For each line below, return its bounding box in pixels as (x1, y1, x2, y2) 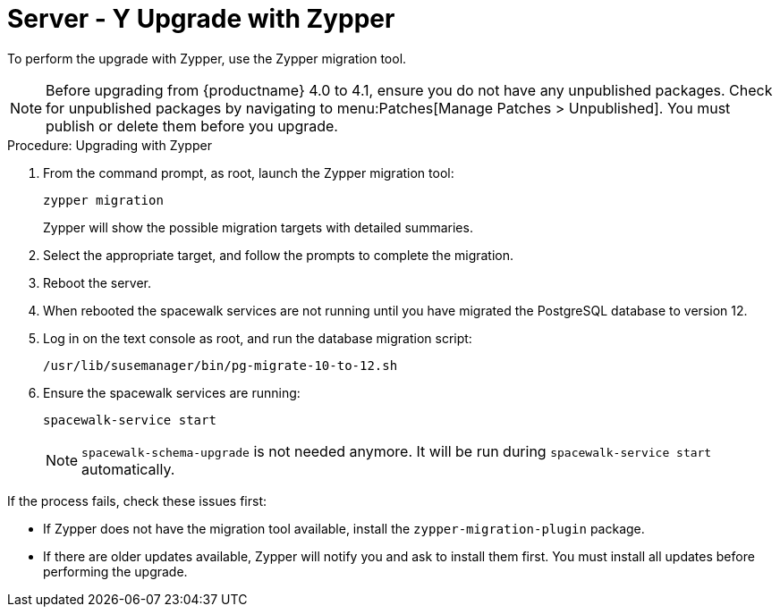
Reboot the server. (43, 274, 152, 290)
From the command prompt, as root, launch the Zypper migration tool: (43, 164, 454, 181)
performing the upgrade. (43, 563, 188, 579)
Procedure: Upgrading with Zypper (7, 137, 212, 153)
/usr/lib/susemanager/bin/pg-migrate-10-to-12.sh (43, 357, 398, 373)
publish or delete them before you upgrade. (46, 116, 338, 135)
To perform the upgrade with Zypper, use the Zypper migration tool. (7, 50, 407, 66)
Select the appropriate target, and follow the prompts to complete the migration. (43, 247, 514, 263)
